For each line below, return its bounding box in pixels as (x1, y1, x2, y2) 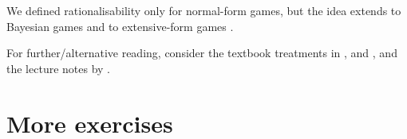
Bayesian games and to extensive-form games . (6, 17, 234, 34)
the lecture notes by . (6, 60, 111, 76)
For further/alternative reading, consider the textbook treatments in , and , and (6, 44, 397, 61)
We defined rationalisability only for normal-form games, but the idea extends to (6, 2, 401, 18)
